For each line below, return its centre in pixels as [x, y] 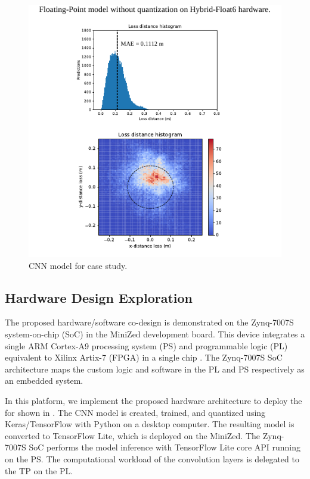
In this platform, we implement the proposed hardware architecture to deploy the [154, 400]
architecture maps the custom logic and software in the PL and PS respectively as [155, 369]
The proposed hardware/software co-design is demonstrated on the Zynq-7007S [149, 322]
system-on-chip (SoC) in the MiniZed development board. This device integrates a [155, 334]
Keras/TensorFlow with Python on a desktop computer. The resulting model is [150, 424]
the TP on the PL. [39, 470]
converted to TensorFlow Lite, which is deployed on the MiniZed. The [132, 435]
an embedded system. [44, 381]
